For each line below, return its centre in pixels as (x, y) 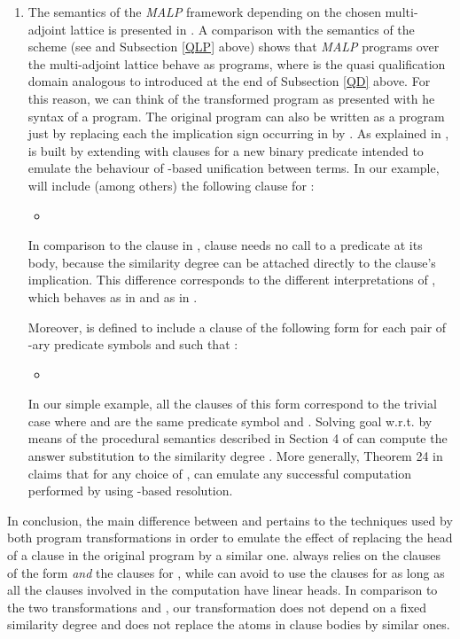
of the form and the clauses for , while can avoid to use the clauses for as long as (226, 572)
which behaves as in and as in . (113, 296)
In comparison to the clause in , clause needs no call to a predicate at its (225, 245)
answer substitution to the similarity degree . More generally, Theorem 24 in (235, 456)
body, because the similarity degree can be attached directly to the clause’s (232, 262)
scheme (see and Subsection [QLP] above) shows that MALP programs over (234, 47)
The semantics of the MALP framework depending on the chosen (204, 12)
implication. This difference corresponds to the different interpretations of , (232, 280)
